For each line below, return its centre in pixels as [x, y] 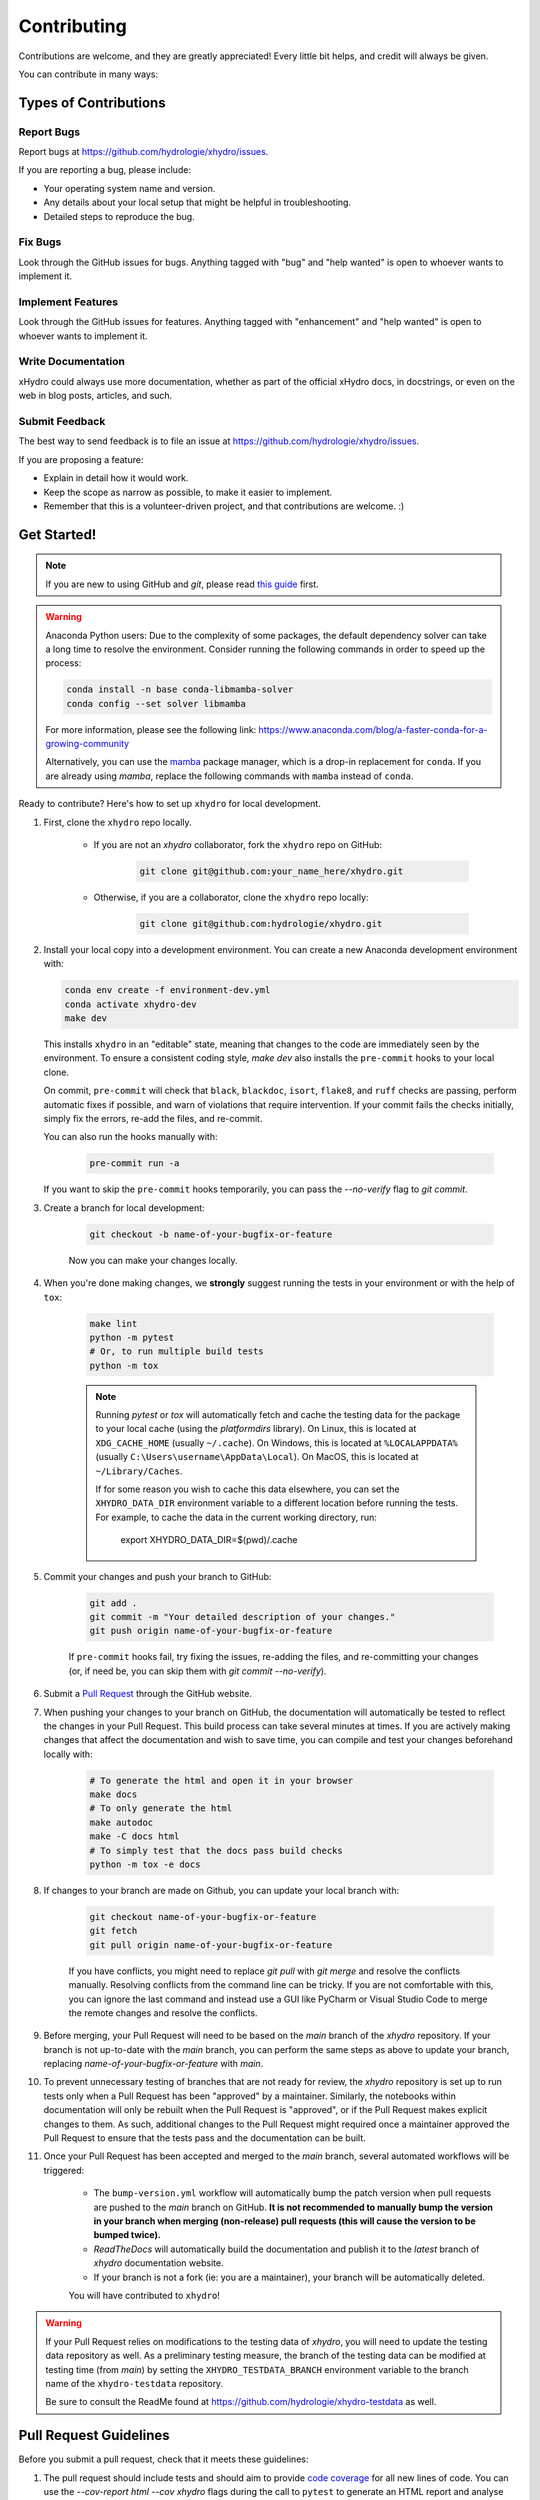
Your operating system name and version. [129, 188]
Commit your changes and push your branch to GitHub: [157, 1576]
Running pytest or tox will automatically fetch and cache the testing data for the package [278, 1415]
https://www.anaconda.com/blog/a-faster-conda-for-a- [373, 729]
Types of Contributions [92, 102]
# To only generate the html [161, 1808]
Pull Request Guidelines [94, 2435]
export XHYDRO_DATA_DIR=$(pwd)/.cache [209, 1540]
